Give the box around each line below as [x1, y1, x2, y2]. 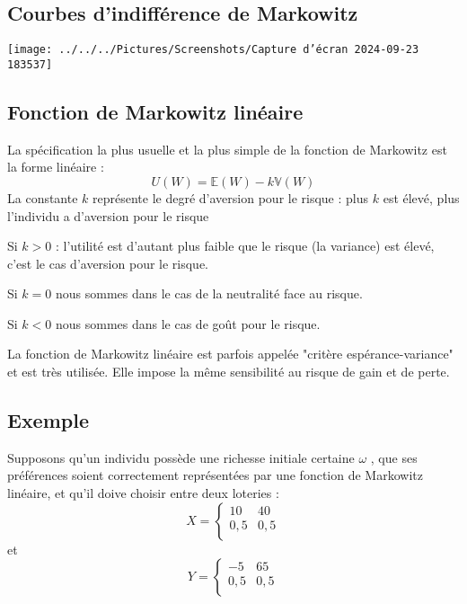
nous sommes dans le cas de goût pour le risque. [55, 314, 321, 333]
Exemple [7, 406, 89, 434]
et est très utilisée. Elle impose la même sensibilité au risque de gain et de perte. [7, 362, 450, 381]
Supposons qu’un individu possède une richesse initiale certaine [7, 448, 355, 466]
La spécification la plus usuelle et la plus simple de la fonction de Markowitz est [7, 139, 447, 158]
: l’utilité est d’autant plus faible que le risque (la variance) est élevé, [55, 236, 435, 255]
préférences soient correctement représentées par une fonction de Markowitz [7, 466, 423, 484]
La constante [7, 188, 78, 207]
